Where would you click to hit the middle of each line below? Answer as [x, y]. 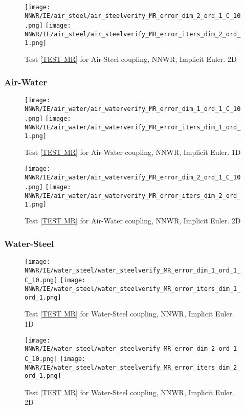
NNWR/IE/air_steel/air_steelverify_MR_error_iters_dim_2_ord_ [133, 34]
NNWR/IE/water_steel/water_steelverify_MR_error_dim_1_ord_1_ [133, 270]
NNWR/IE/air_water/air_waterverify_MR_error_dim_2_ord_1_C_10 [133, 177]
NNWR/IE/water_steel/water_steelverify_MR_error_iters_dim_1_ [133, 289]
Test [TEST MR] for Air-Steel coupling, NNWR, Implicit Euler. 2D [131, 59]
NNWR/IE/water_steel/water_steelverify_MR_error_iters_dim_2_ [133, 367]
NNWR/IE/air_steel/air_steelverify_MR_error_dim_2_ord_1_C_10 [133, 16]
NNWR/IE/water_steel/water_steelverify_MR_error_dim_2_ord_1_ [133, 349]
